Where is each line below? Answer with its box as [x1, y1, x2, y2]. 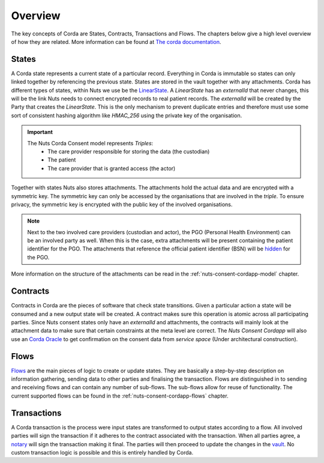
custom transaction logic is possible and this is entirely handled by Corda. [11, 449, 194, 456]
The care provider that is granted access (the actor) [47, 165, 176, 172]
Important [27, 129, 53, 136]
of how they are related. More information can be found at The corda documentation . [11, 38, 221, 45]
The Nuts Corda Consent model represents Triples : [27, 139, 154, 147]
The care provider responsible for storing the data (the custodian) [47, 148, 210, 155]
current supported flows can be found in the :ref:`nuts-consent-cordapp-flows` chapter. [11, 392, 229, 399]
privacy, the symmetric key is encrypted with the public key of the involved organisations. [11, 201, 233, 208]
